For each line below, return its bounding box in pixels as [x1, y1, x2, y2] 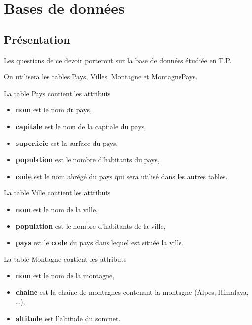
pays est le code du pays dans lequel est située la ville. [15, 237, 184, 248]
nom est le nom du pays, [15, 105, 92, 115]
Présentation [4, 32, 70, 47]
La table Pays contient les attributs [4, 88, 111, 98]
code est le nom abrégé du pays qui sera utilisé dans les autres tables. [15, 171, 228, 181]
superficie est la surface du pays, [15, 138, 118, 148]
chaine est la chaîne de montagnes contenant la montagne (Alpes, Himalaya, [15, 287, 249, 297]
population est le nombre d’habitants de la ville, [15, 220, 166, 231]
